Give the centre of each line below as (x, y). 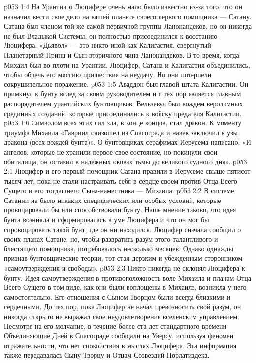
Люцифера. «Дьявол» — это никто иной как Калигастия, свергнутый (108, 45)
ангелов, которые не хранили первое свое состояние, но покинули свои (111, 151)
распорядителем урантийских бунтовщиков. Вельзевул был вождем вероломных (123, 103)
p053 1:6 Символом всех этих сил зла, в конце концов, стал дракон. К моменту (123, 123)
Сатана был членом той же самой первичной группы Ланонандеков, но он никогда (128, 26)
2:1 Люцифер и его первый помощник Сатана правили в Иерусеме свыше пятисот (127, 171)
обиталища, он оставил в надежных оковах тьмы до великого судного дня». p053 (126, 161)
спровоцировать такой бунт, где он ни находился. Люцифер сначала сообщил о (123, 229)
